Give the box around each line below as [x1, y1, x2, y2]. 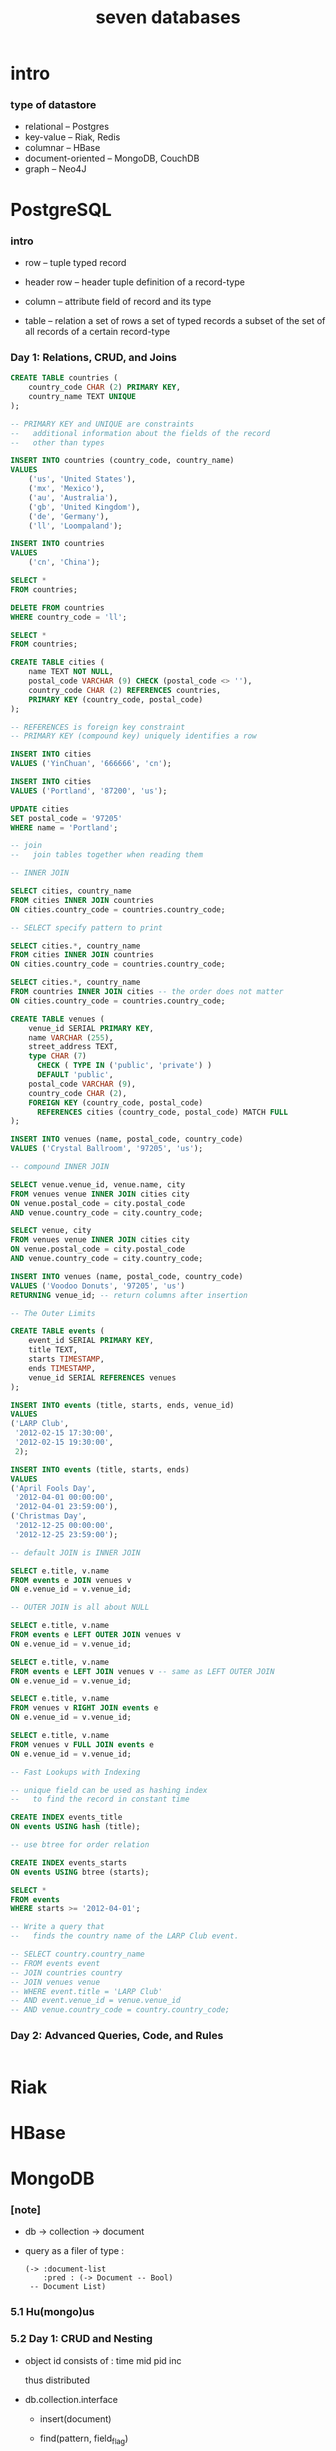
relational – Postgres [24, 121, 110, 133]
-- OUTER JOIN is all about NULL [10, 1602, 150, 1613]
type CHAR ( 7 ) [28, 1051, 87, 1061]
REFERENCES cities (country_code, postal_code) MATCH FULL [36, 1107, 288, 1117]
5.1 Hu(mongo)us [10, 2305, 95, 2319]
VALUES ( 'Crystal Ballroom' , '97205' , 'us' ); [10, 1144, 203, 1154]
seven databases [95, 6, 241, 29]
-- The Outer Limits [10, 1308, 97, 1318]
